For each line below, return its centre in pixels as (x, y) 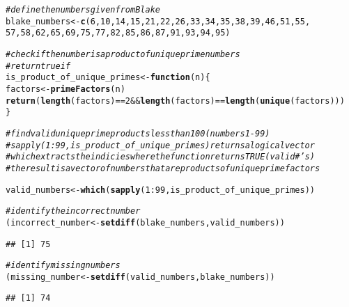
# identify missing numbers (63, 266)
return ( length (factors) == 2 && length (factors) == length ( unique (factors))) (175, 101)
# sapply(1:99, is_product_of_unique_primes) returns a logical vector (160, 145)
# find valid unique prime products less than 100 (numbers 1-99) (138, 133)
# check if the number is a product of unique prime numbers (123, 54)
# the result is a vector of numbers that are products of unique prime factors (163, 168)
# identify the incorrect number (73, 211)
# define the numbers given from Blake (83, 10)
